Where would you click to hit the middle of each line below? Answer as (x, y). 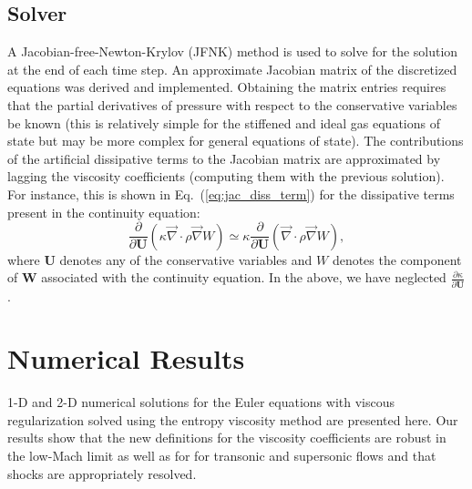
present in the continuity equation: (104, 212)
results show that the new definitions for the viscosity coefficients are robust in (227, 438)
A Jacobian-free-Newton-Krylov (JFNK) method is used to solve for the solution (233, 51)
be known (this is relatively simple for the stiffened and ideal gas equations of (224, 122)
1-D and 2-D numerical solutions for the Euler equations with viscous (201, 402)
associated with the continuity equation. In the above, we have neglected (244, 277)
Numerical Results (126, 358)
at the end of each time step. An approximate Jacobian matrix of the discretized (232, 69)
